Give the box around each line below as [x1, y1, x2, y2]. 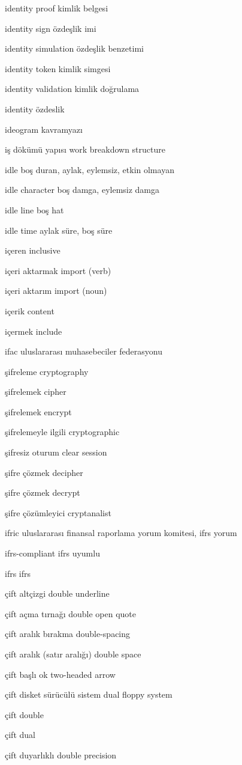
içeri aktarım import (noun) [5, 284, 107, 297]
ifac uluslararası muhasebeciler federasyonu [5, 345, 162, 358]
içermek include [5, 325, 62, 337]
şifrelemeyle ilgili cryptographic [5, 425, 120, 438]
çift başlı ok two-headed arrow [5, 668, 116, 680]
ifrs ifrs [5, 567, 31, 579]
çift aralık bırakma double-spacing [5, 627, 131, 640]
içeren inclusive [5, 244, 60, 257]
